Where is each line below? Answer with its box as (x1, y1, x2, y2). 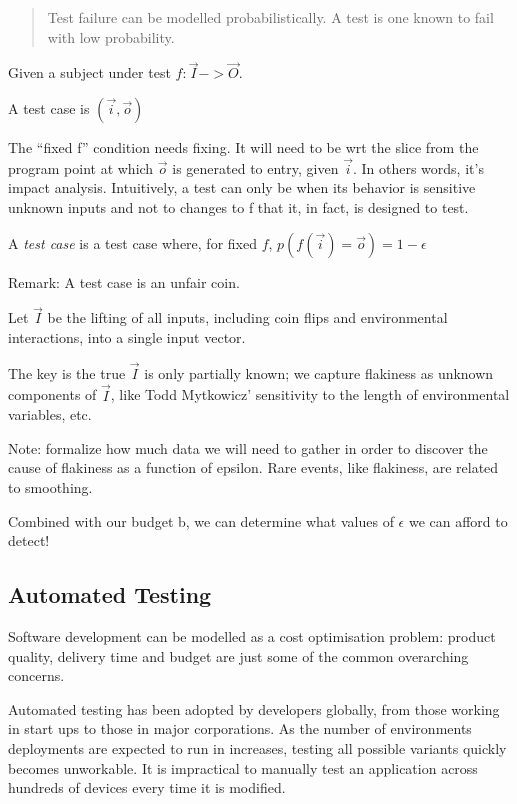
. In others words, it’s (352, 157, 484, 178)
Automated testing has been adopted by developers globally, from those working (8, 698, 500, 719)
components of (8, 384, 97, 405)
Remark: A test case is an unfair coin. (8, 271, 240, 292)
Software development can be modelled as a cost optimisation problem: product (8, 625, 496, 646)
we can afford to (408, 510, 508, 531)
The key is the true (8, 362, 126, 383)
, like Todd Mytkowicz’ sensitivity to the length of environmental (110, 384, 510, 405)
